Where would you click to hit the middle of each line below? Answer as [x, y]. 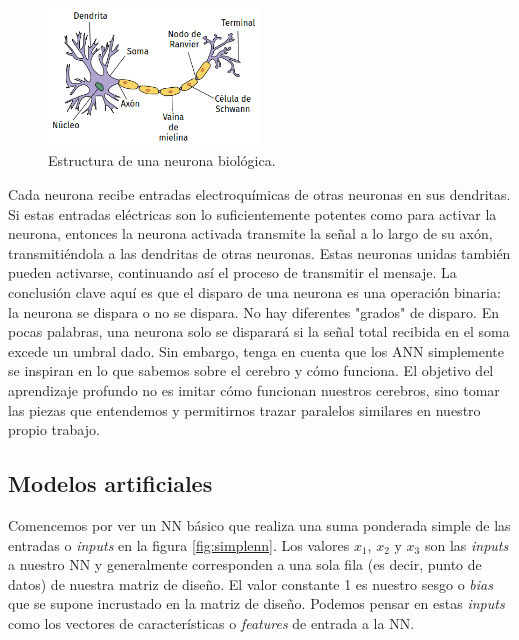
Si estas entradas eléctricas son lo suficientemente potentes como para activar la [252, 213]
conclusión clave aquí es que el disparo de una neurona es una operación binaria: [254, 291]
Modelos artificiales [110, 483]
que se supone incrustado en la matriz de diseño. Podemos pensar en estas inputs [256, 603]
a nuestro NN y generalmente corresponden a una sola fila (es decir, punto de [245, 564]
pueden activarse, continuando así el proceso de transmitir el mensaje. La [232, 272]
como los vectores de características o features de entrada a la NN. [211, 622]
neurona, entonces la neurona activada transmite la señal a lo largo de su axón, [250, 233]
